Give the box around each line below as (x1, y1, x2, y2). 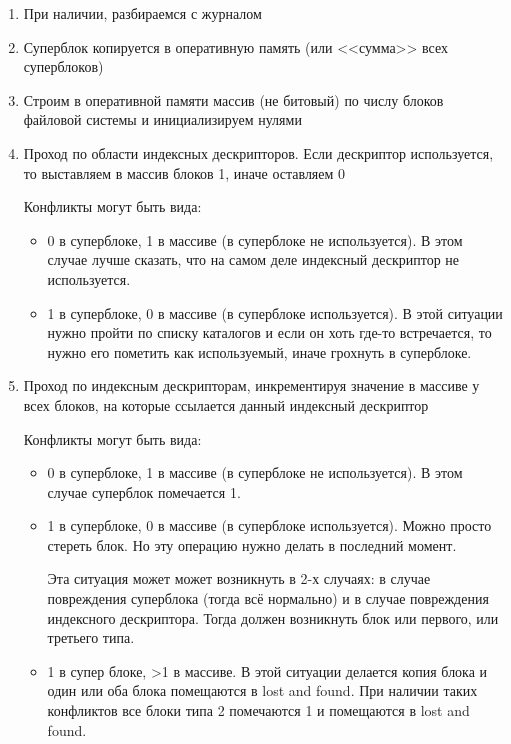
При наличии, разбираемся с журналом (23, 3, 262, 23)
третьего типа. (47, 627, 135, 648)
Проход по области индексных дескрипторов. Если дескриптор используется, (23, 142, 494, 163)
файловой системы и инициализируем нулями (23, 109, 302, 130)
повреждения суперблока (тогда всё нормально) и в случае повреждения (47, 588, 489, 609)
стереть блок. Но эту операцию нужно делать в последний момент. (47, 534, 457, 555)
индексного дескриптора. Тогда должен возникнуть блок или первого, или (47, 607, 499, 628)
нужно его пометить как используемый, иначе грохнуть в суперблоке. (47, 341, 472, 362)
